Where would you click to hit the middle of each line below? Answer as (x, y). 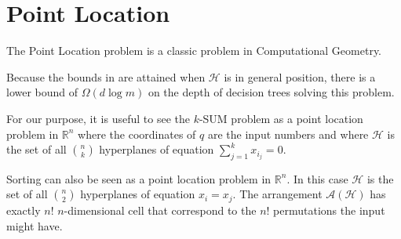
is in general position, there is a (300, 76)
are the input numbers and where (288, 134)
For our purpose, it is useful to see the (98, 118)
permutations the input (329, 210)
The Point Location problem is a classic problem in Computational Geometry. (194, 51)
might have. (35, 225)
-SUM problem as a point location (281, 118)
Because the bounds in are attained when (106, 76)
